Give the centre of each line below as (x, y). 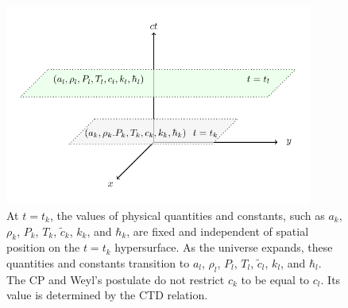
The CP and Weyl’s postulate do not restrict (116, 279)
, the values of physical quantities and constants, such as (187, 215)
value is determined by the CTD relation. (107, 295)
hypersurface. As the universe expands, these (224, 247)
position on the (43, 247)
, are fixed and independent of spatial (218, 231)
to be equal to (275, 279)
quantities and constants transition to (98, 262)
